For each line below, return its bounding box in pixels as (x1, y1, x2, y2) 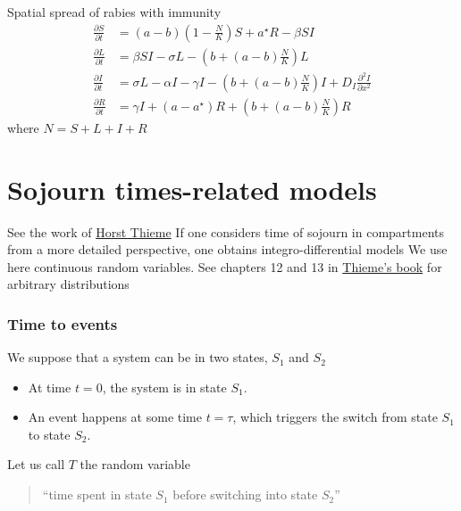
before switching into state (172, 485, 318, 504)
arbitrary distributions (7, 275, 130, 293)
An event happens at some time (28, 408, 202, 426)
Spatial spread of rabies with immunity (7, 3, 222, 21)
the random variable (80, 455, 190, 474)
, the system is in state (102, 377, 227, 396)
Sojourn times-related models (7, 170, 377, 207)
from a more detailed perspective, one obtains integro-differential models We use (7, 240, 448, 259)
